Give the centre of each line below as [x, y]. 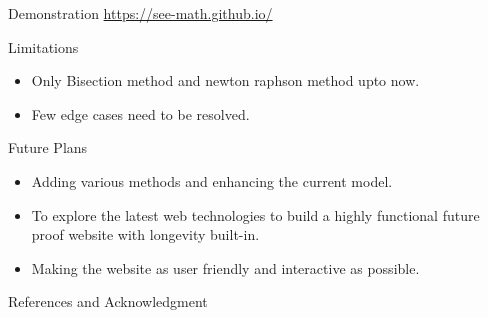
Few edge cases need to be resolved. [140, 113]
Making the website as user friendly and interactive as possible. [225, 267]
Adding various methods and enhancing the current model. [212, 180]
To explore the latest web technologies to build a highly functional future [255, 214]
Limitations [43, 46]
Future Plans [48, 147]
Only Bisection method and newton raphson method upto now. [225, 80]
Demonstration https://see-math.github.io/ [140, 13]
